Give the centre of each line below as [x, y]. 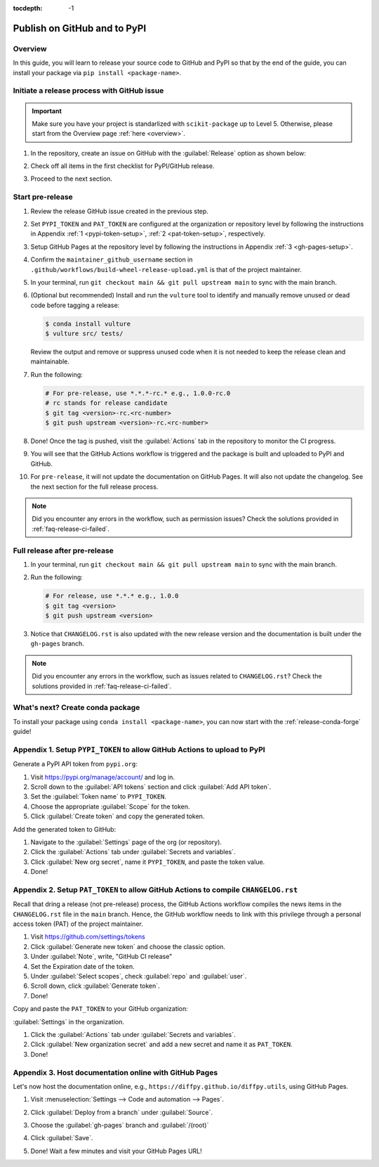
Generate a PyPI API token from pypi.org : [75, 764]
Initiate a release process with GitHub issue [88, 91]
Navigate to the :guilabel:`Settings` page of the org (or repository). [126, 842]
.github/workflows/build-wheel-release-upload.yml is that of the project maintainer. [166, 269]
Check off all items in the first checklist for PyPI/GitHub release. [122, 166]
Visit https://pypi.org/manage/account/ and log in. [103, 777]
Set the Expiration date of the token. [82, 966]
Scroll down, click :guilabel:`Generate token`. [95, 986]
